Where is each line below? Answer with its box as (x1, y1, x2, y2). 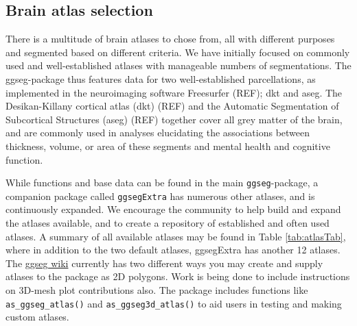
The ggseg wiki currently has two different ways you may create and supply (5, 255, 323, 270)
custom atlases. (5, 310, 69, 324)
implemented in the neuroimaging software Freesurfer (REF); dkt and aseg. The (5, 85, 343, 99)
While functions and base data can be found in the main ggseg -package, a (5, 175, 319, 190)
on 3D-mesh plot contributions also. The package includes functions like (5, 283, 308, 297)
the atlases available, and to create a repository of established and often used (5, 216, 330, 230)
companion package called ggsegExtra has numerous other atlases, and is (5, 188, 315, 203)
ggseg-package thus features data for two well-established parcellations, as (5, 71, 316, 86)
